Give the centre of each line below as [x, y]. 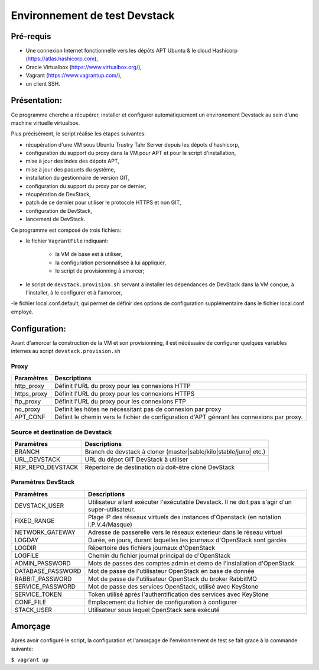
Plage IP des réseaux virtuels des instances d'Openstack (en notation [185, 517]
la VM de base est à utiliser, [89, 254]
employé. [22, 312]
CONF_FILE [30, 602]
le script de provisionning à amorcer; [100, 271]
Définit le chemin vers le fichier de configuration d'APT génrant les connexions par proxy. [178, 417]
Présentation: [36, 101]
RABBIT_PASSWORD [43, 578]
